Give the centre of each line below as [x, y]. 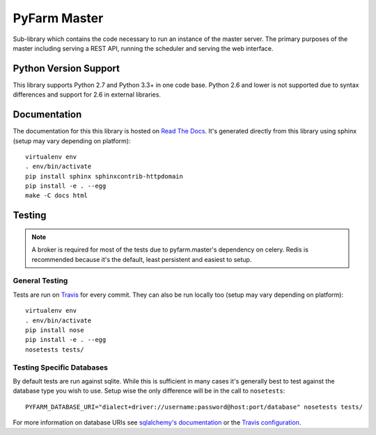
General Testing [40, 281]
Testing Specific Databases [60, 367]
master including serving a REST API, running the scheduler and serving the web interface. [143, 48]
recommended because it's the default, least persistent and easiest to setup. [142, 259]
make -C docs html [57, 196]
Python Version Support [66, 68]
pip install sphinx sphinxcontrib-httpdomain [104, 176]
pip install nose [55, 330]
